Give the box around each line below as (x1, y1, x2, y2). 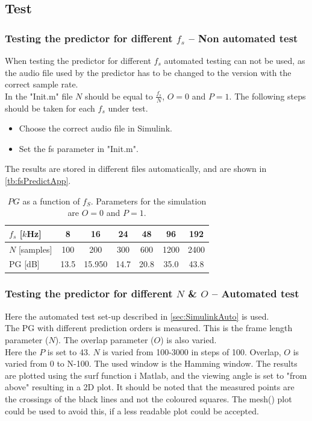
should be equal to (84, 89, 153, 102)
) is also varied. (160, 333, 217, 346)
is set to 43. (47, 345, 90, 358)
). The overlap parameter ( (55, 333, 154, 346)
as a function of (22, 194, 80, 207)
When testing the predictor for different (5, 54, 151, 66)
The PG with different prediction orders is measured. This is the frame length (5, 321, 293, 334)
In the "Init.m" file (5, 89, 73, 102)
